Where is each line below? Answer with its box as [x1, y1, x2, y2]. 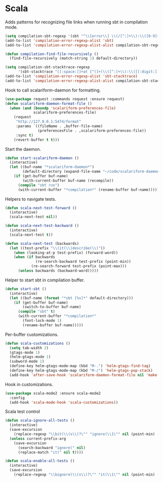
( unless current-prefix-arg [9, 436, 66, 441]
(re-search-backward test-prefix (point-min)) [35, 259, 131, 264]
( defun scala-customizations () [5, 341, 70, 346]
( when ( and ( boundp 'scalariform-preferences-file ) [9, 106, 116, 111]
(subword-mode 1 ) [9, 359, 45, 364]
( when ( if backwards [14, 255, 55, 260]
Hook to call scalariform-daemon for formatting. [5, 87, 101, 93]
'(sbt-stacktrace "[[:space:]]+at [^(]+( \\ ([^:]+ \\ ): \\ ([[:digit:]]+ [17, 69, 162, 74]
